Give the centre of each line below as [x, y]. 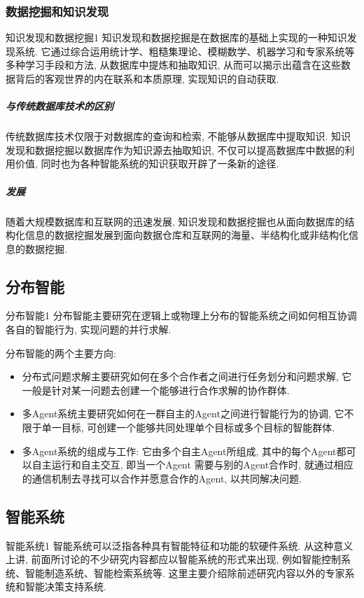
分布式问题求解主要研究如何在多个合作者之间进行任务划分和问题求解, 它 [187, 376]
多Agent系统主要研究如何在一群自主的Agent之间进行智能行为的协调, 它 [183, 413]
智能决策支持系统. [65, 586]
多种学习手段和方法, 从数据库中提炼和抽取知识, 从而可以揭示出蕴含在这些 [174, 65]
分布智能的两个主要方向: [61, 353]
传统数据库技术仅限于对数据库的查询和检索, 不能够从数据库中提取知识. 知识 [178, 136]
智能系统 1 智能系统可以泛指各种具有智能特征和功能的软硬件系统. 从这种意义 [180, 545]
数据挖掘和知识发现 [57, 11]
